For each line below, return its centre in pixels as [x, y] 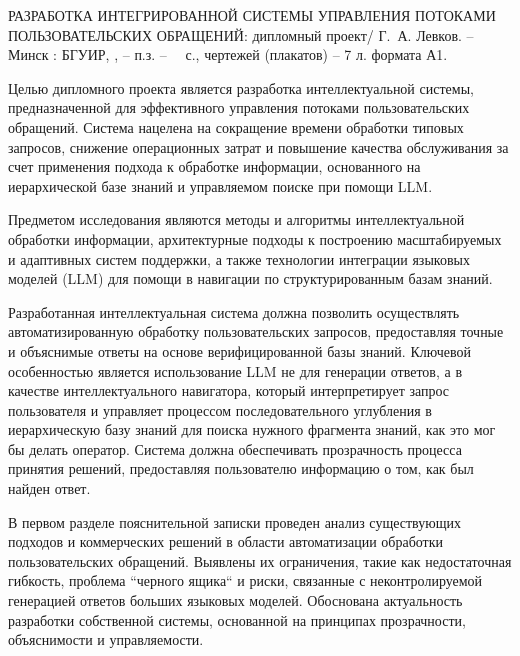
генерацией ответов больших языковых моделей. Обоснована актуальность [235, 600]
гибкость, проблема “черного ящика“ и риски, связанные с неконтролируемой [245, 580]
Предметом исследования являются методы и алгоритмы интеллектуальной [236, 219]
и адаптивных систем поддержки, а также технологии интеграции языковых [239, 258]
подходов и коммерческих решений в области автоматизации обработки [226, 541]
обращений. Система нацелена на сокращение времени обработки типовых [236, 126]
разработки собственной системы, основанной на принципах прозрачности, [237, 619]
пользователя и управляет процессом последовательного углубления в [220, 409]
